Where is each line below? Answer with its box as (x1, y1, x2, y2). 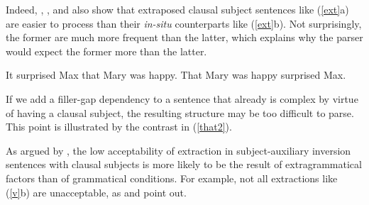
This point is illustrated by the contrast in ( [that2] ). (6, 119, 232, 134)
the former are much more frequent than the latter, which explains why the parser (6, 30, 363, 45)
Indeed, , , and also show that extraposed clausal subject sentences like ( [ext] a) (6, 2, 349, 16)
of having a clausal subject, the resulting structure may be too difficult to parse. (6, 105, 354, 120)
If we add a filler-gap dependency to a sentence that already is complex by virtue (6, 91, 358, 106)
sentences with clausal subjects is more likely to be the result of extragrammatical (6, 157, 362, 172)
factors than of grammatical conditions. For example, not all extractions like (6, 170, 338, 185)
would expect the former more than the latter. (6, 43, 207, 58)
